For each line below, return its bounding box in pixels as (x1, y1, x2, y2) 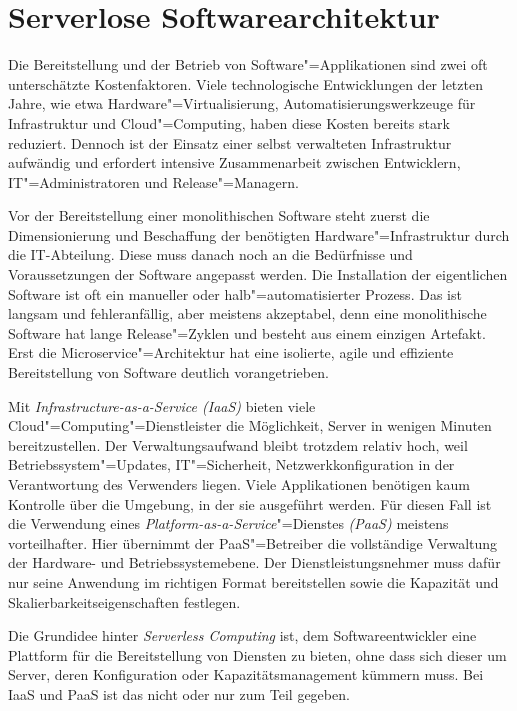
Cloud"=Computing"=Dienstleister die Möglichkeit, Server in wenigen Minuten (8, 415, 492, 436)
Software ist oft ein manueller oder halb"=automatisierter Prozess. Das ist (8, 283, 462, 304)
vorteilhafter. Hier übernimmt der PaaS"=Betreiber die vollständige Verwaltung (8, 532, 498, 553)
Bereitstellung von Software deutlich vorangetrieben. (8, 362, 329, 383)
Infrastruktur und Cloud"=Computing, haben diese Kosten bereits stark (8, 112, 450, 133)
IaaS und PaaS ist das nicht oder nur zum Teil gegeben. (8, 683, 350, 704)
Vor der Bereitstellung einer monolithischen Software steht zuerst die (8, 205, 430, 226)
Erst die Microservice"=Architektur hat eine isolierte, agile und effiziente (8, 342, 454, 363)
